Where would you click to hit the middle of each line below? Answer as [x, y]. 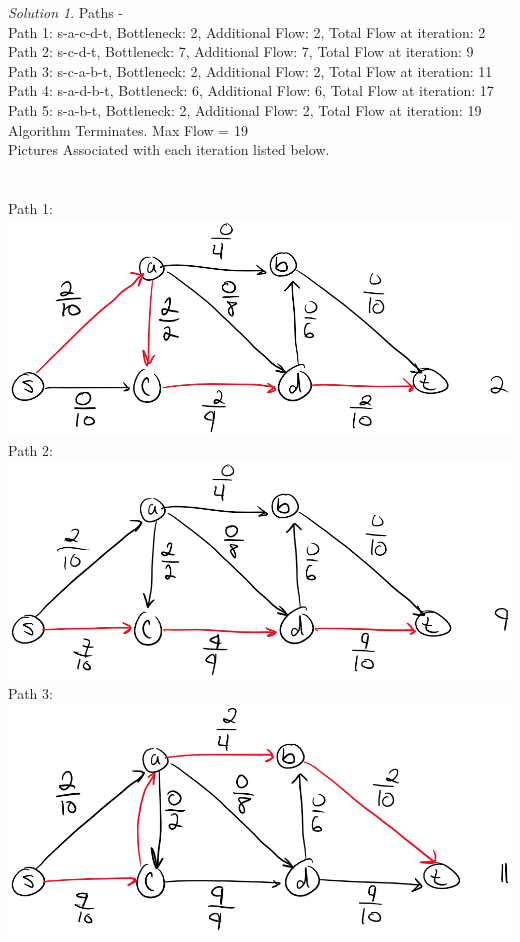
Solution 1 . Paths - [66, 12]
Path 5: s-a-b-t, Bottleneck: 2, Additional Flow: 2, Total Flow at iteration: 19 [245, 109]
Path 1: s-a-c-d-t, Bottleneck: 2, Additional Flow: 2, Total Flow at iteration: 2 [247, 31]
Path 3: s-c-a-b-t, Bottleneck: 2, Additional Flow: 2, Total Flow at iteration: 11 [250, 70]
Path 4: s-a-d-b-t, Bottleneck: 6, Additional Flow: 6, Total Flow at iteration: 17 [251, 90]
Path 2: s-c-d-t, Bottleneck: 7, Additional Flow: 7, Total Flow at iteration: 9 [241, 51]
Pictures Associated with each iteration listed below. [169, 149]
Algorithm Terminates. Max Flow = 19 [128, 129]
